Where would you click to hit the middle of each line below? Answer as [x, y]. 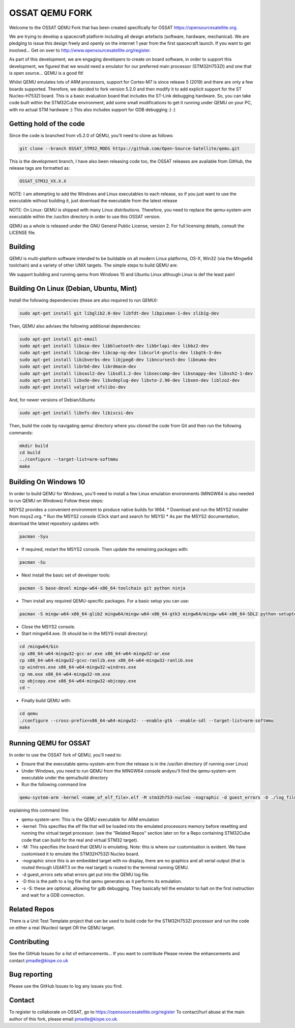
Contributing [29, 942]
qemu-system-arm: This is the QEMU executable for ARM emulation [90, 819]
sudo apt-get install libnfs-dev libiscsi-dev [76, 413]
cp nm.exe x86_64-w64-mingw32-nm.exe [65, 674]
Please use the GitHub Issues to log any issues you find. [66, 986]
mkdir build [34, 446]
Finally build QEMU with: [46, 700]
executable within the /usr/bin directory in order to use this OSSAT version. [85, 217]
